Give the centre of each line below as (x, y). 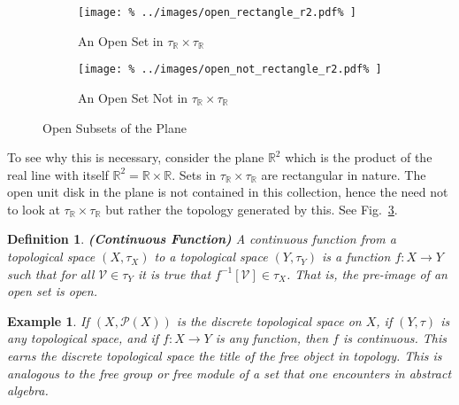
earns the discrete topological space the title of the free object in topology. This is (225, 356)
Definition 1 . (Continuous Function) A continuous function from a (202, 239)
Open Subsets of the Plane (115, 127)
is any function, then (272, 338)
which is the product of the (359, 157)
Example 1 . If (48, 320)
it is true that (174, 273)
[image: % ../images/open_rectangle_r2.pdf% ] (217, 12)
